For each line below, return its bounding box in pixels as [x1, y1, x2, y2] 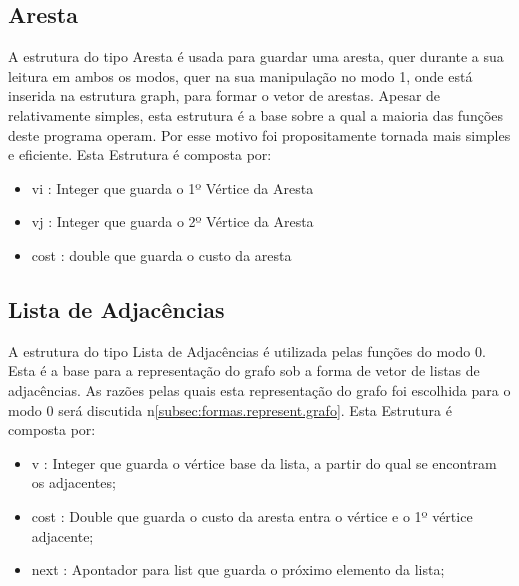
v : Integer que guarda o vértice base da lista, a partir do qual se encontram [31, 452, 497, 473]
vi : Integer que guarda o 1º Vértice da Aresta [31, 177, 314, 198]
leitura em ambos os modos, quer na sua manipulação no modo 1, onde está [8, 65, 473, 86]
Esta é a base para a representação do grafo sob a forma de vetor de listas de [8, 360, 480, 381]
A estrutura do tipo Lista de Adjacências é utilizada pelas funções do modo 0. [8, 340, 486, 361]
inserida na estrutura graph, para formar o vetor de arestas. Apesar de [8, 85, 441, 106]
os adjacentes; [31, 472, 116, 493]
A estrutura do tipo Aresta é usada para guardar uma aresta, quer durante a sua [8, 46, 504, 67]
